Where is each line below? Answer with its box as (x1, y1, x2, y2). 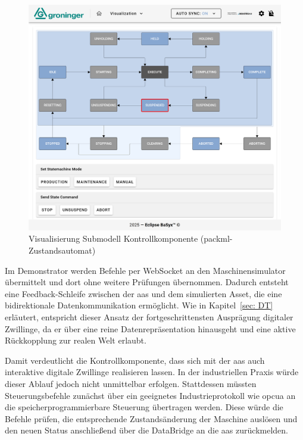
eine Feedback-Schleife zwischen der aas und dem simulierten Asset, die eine (5, 287, 282, 299)
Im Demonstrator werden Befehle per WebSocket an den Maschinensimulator (5, 264, 286, 276)
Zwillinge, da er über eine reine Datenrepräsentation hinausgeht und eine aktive (5, 322, 296, 335)
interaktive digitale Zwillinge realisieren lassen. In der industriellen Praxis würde (5, 366, 299, 378)
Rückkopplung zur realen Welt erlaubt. (5, 334, 146, 347)
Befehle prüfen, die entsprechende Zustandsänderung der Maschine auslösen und (5, 412, 298, 425)
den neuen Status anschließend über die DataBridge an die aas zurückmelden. (5, 424, 288, 436)
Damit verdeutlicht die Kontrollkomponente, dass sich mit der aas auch (5, 354, 265, 366)
